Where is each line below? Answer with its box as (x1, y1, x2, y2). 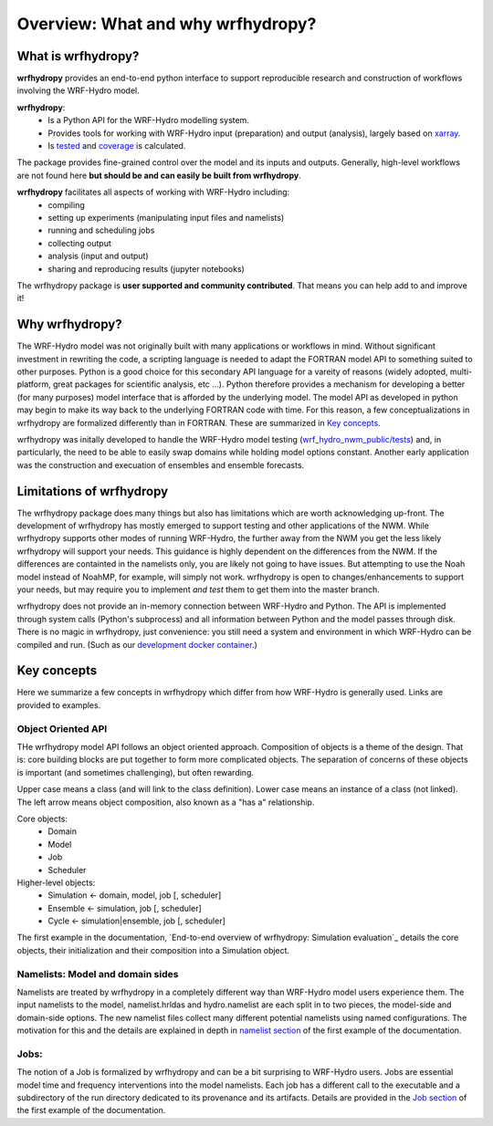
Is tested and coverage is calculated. (47, 141, 186, 151)
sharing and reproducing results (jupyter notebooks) (47, 263, 246, 274)
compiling (47, 199, 86, 210)
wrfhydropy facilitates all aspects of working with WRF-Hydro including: (16, 187, 290, 198)
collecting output (47, 237, 111, 248)
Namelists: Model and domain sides (16, 967, 179, 980)
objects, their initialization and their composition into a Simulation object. (16, 944, 290, 955)
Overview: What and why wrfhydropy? (16, 14, 317, 34)
